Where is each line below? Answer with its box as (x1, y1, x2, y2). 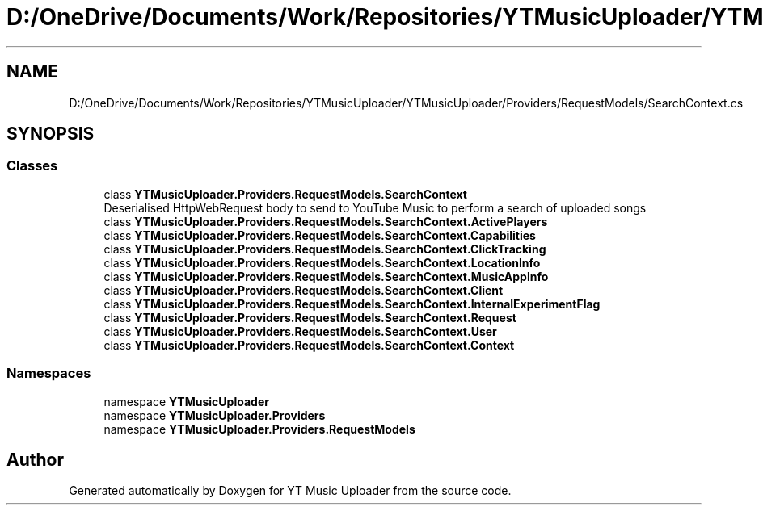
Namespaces (6, 365, 91, 382)
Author (6, 449, 64, 470)
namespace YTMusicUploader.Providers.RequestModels (103, 421, 415, 436)
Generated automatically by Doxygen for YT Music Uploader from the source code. (69, 484, 512, 498)
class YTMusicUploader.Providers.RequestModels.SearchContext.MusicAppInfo (103, 269, 549, 283)
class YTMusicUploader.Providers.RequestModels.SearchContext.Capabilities (103, 228, 536, 242)
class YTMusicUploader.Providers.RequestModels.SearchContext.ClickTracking (103, 241, 546, 256)
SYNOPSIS (6, 124, 95, 145)
